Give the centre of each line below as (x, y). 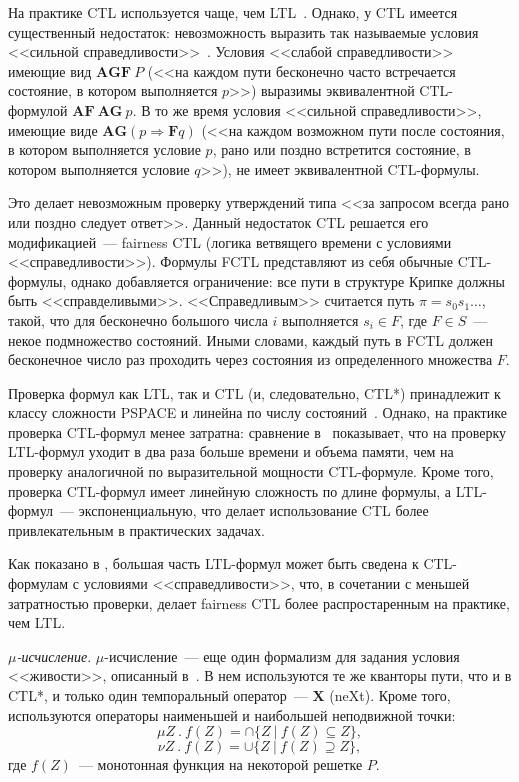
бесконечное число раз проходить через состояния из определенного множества (250, 359)
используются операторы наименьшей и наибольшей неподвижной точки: (232, 714)
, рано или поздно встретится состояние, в (341, 149)
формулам (38, 583)
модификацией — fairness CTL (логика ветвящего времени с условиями (230, 241)
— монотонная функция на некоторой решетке (220, 764)
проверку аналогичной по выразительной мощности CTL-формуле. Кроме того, (251, 471)
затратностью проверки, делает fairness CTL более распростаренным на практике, (259, 602)
